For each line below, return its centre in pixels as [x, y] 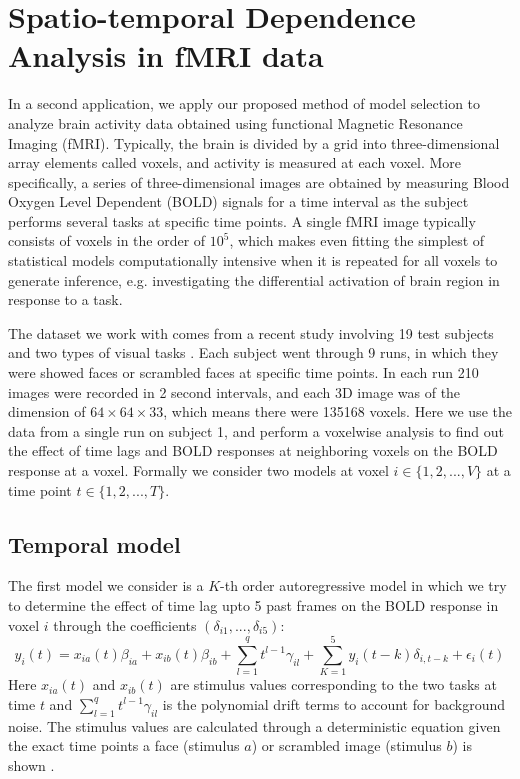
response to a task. [65, 299]
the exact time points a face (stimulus [124, 745]
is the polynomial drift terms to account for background [334, 703]
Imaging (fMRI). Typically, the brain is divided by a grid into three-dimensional [254, 142]
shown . [31, 764]
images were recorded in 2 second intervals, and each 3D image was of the [234, 391]
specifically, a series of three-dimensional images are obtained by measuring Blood [259, 181]
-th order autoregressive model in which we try [363, 585]
